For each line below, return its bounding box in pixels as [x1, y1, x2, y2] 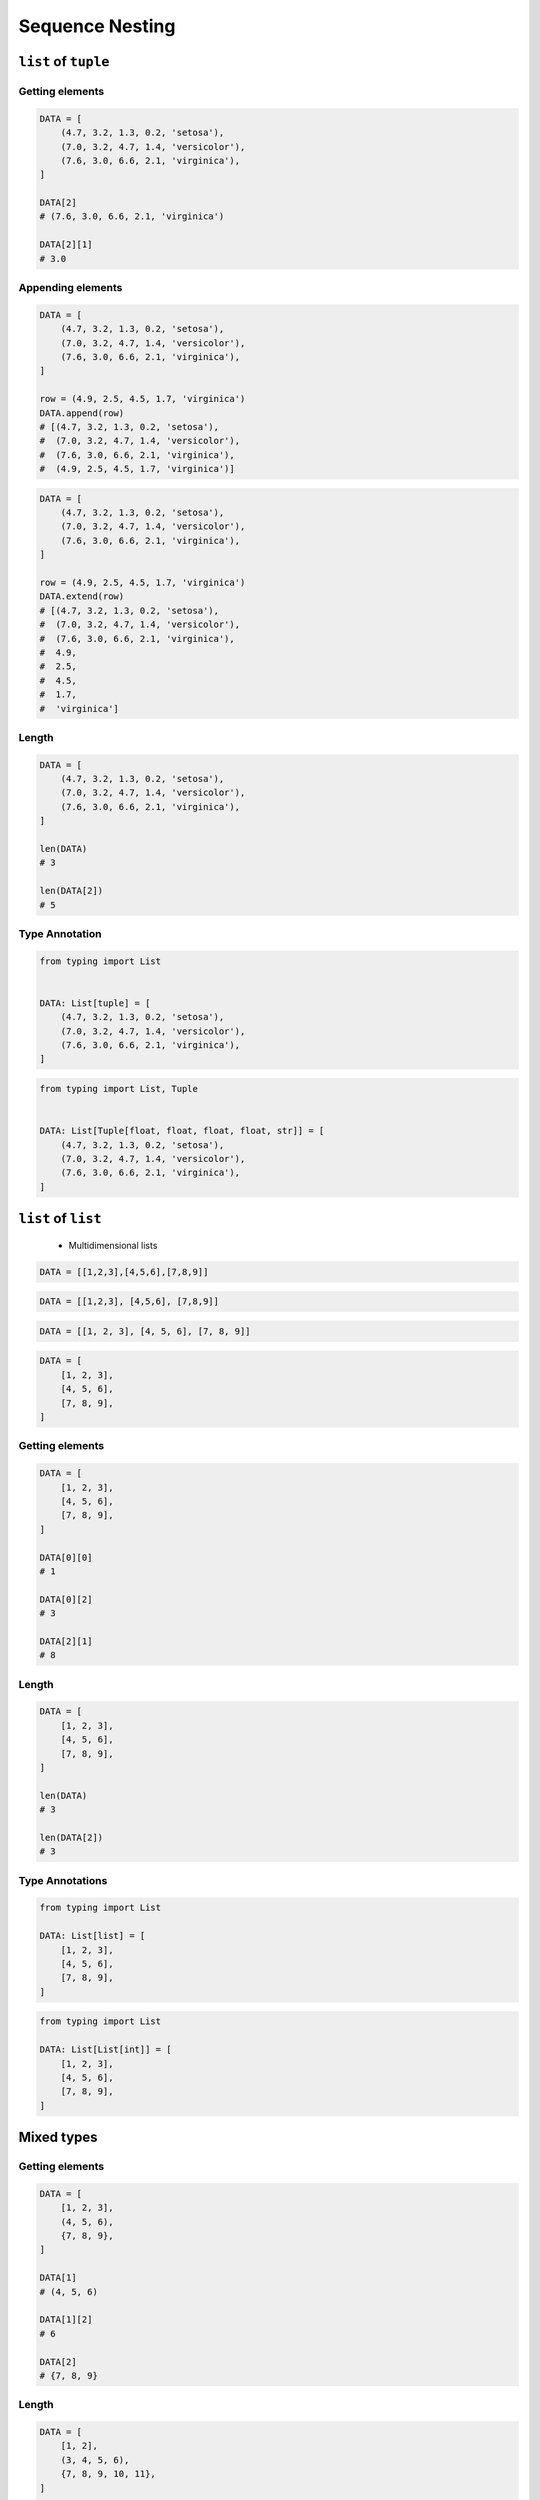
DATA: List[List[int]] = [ [39, 2044, 172, 2055]
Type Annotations [18, 1873, 108, 1887]
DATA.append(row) [39, 407, 125, 419]
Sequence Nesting [18, 15, 176, 37]
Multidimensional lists [68, 1239, 158, 1251]
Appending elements [18, 280, 123, 294]
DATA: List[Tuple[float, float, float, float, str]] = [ [39, 1125, 325, 1137]
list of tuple [18, 53, 110, 70]
